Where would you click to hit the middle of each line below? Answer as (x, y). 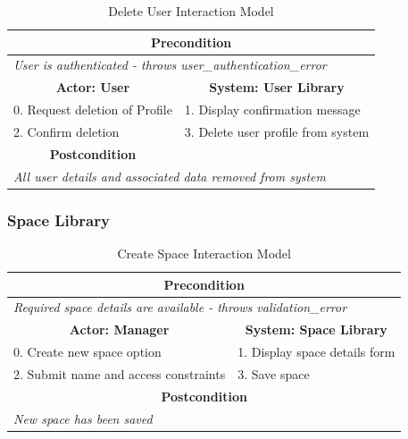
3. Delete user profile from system (277, 131)
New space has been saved (83, 418)
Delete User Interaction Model (191, 11)
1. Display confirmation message (272, 110)
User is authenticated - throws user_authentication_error (170, 65)
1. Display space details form (316, 352)
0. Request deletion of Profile (93, 110)
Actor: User (93, 87)
